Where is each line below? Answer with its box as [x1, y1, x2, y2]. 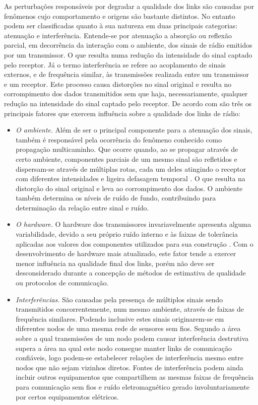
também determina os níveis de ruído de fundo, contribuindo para [15, 193, 216, 203]
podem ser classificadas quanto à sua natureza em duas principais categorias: [4, 20, 238, 31]
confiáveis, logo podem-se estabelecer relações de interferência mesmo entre [15, 352, 244, 363]
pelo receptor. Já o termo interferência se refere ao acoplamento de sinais [4, 59, 226, 69]
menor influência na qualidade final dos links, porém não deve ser [15, 258, 215, 268]
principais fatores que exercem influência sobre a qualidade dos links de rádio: [4, 108, 241, 118]
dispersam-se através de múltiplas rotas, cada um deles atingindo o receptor [15, 163, 246, 174]
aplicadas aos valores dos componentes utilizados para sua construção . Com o [15, 238, 254, 249]
